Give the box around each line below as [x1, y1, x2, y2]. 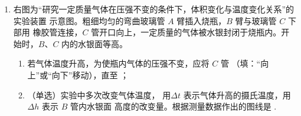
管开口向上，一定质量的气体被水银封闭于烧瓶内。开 [91, 26, 290, 38]
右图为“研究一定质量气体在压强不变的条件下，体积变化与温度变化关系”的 [13, 3, 295, 15]
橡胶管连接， [32, 26, 83, 38]
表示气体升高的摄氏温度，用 [183, 88, 291, 101]
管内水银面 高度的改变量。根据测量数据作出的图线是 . [70, 100, 277, 112]
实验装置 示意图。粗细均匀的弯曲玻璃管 [13, 14, 165, 26]
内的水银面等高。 [61, 37, 128, 49]
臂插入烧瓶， [176, 14, 227, 26]
